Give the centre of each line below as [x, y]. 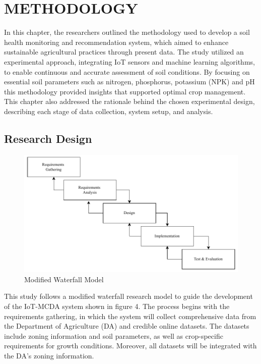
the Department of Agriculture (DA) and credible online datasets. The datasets [127, 326]
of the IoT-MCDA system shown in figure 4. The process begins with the [117, 306]
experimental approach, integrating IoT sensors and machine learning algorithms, [129, 61]
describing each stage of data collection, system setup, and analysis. [109, 111]
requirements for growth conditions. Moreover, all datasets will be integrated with [130, 346]
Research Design [48, 138]
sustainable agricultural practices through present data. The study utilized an [124, 52]
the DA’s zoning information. [49, 355]
